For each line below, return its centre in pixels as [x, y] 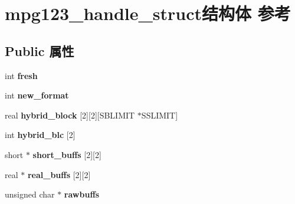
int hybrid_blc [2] [40, 135]
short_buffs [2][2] [67, 154]
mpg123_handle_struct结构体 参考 [148, 13]
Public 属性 [40, 50]
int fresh [21, 75]
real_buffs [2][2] [59, 174]
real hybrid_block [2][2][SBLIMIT [70, 115]
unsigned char [30, 194]
